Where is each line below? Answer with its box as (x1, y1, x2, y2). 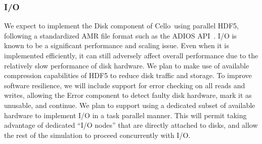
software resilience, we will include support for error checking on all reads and (4, 80, 245, 90)
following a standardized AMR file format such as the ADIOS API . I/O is (4, 30, 237, 41)
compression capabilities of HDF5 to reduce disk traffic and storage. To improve (4, 70, 252, 81)
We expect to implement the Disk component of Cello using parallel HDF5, (4, 20, 239, 31)
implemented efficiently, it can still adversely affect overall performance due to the (4, 50, 258, 60)
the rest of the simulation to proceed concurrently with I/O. (4, 129, 191, 140)
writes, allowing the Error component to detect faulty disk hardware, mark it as (4, 90, 252, 100)
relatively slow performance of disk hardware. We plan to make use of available (4, 60, 249, 70)
